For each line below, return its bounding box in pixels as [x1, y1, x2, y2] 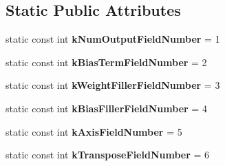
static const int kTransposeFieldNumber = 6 [6, 147, 210, 162]
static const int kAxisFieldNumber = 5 [6, 124, 182, 138]
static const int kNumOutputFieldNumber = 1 [6, 32, 220, 46]
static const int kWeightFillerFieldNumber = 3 [6, 78, 220, 92]
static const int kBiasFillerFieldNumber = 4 [6, 101, 207, 115]
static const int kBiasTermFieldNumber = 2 [6, 54, 207, 69]
